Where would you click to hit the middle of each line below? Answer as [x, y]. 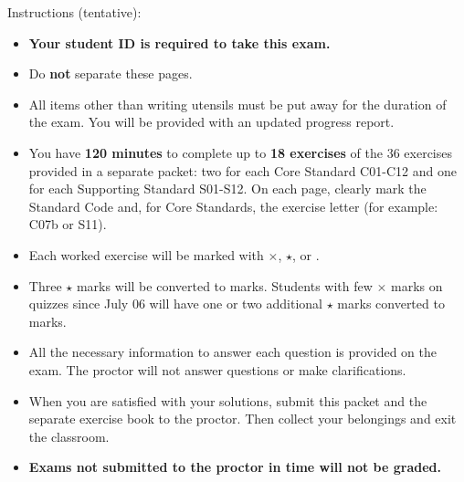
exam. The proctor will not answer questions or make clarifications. [217, 369]
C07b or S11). [68, 224]
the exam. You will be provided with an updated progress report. [211, 122]
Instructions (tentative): [74, 12]
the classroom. [69, 436]
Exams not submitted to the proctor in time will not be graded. [235, 467]
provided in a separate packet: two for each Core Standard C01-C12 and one [243, 170]
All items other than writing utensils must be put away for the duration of [237, 104]
